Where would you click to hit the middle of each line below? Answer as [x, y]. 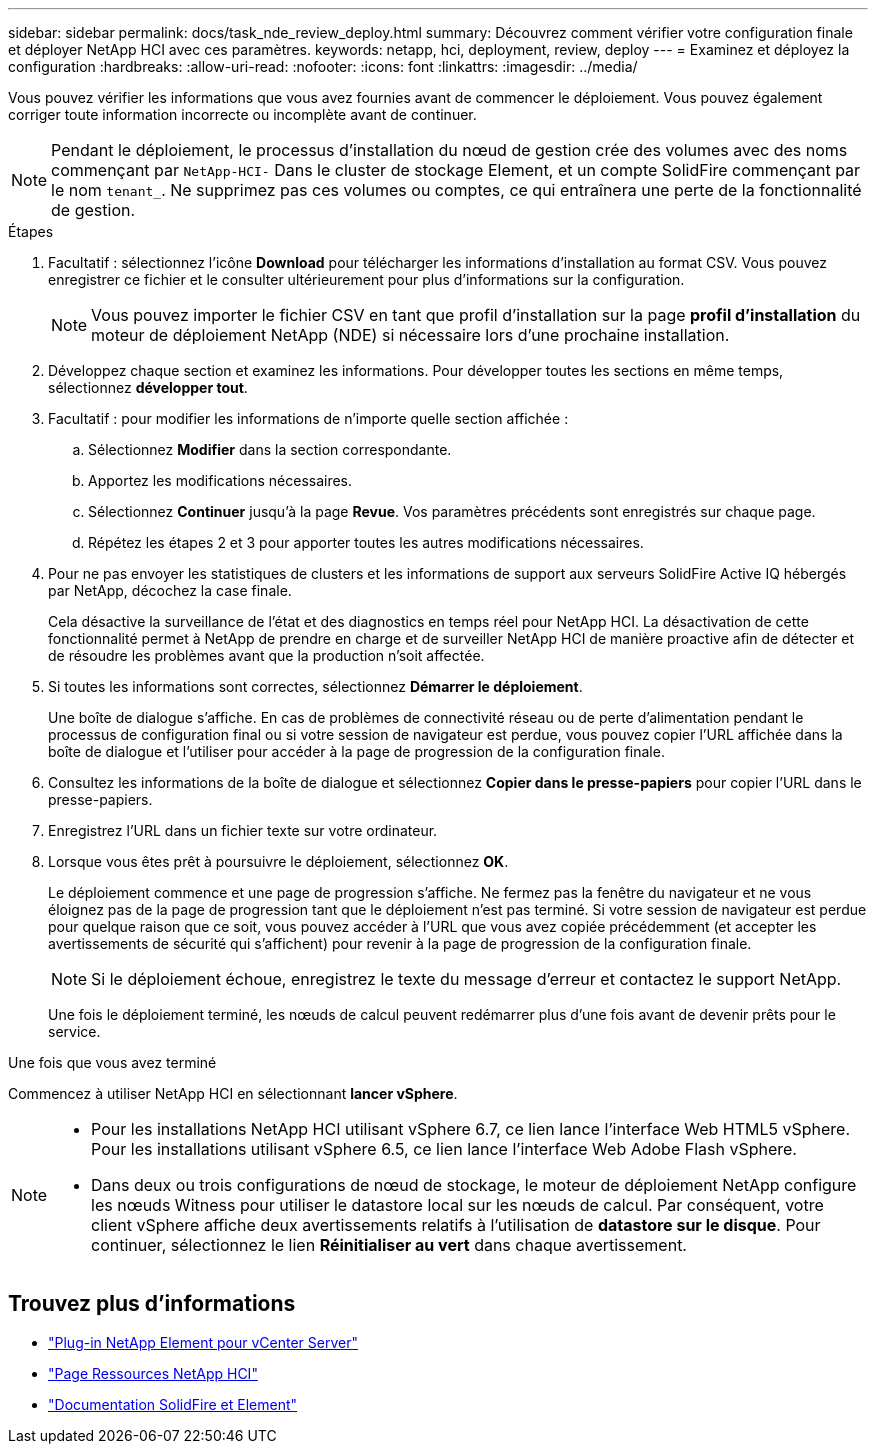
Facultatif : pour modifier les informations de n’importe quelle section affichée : [308, 418]
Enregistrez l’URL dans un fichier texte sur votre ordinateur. [243, 830]
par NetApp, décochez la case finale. [170, 590]
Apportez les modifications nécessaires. [220, 480]
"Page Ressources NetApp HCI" [153, 1373]
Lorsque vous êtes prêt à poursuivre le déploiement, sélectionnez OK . [278, 861]
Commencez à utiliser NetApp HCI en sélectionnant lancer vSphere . [233, 1093]
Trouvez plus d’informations [152, 1304]
